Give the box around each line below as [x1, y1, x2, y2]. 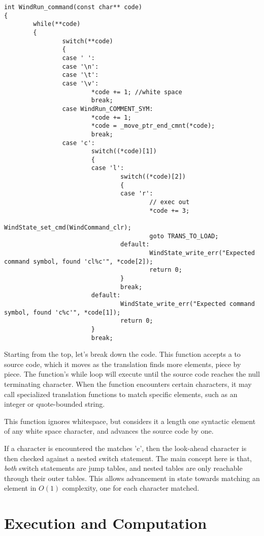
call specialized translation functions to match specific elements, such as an [4, 388, 238, 399]
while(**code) [33, 20, 81, 28]
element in [4, 483, 37, 493]
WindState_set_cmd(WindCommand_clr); [4, 224, 131, 232]
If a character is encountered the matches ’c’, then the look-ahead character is [4, 443, 247, 453]
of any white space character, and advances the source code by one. [4, 426, 214, 436]
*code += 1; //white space [91, 88, 182, 96]
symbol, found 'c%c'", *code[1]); [4, 308, 121, 316]
